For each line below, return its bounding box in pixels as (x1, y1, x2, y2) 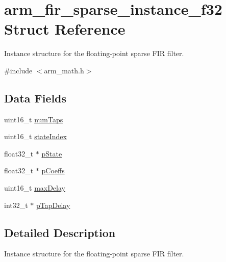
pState (41, 148, 62, 159)
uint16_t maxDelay (4, 182, 65, 193)
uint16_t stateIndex (4, 131, 67, 142)
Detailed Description (4, 224, 116, 240)
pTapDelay (36, 199, 70, 210)
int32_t (4, 199, 28, 210)
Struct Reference (4, 18, 125, 39)
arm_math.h (44, 65, 84, 75)
